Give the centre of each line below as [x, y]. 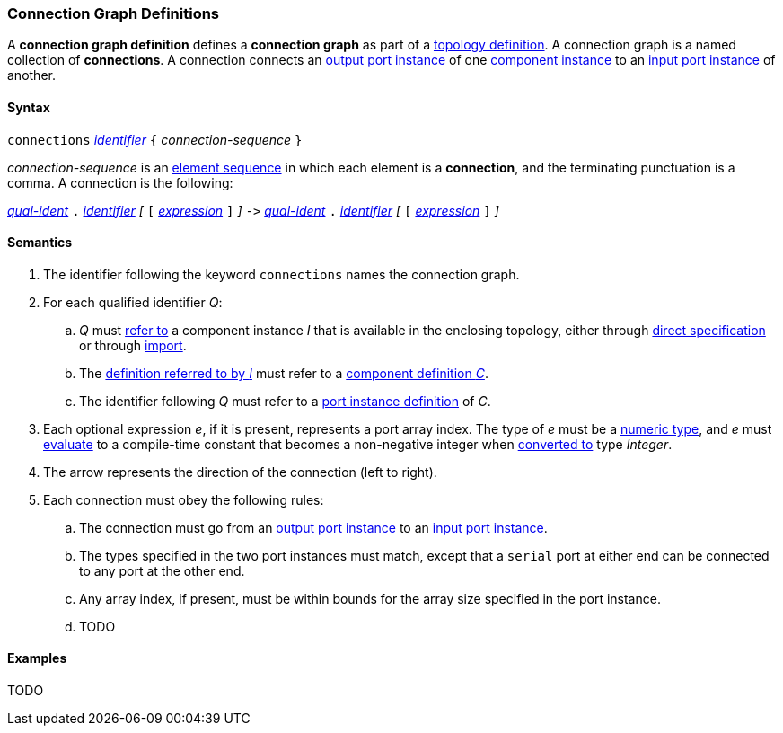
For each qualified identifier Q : [133, 302]
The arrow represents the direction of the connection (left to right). [240, 472]
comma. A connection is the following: [120, 182]
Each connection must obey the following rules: [184, 499]
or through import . [133, 345]
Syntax [29, 107]
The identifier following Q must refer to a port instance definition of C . [285, 401]
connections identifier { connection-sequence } [155, 139]
